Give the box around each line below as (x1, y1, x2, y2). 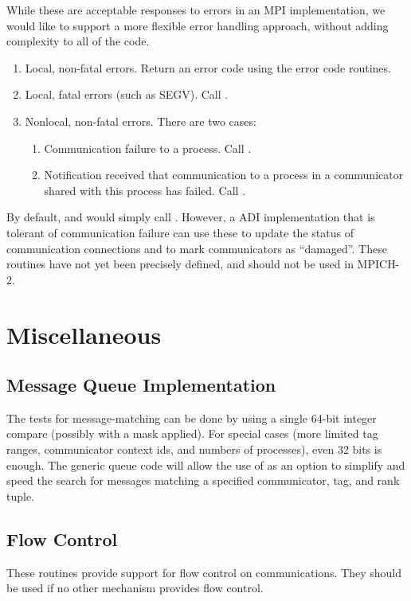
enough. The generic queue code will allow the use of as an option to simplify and (6, 456, 405, 473)
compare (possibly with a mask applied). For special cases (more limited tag (6, 425, 378, 442)
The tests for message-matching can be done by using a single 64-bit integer (6, 409, 377, 426)
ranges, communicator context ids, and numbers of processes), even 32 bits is (6, 441, 382, 458)
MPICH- (357, 256, 400, 272)
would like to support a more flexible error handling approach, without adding (6, 17, 389, 33)
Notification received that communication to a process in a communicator (44, 166, 404, 183)
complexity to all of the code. (6, 33, 150, 49)
